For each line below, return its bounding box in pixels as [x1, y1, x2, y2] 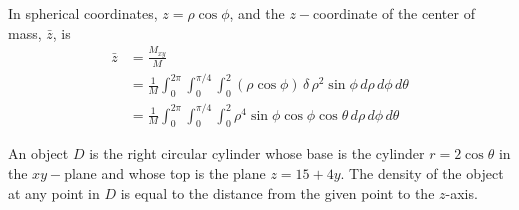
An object [8, 143, 69, 164]
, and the [229, 3, 285, 23]
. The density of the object [340, 163, 504, 184]
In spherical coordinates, [8, 3, 158, 23]
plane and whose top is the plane [64, 163, 266, 184]
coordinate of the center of [313, 3, 475, 23]
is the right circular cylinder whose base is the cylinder [89, 143, 425, 164]
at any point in [8, 182, 100, 203]
